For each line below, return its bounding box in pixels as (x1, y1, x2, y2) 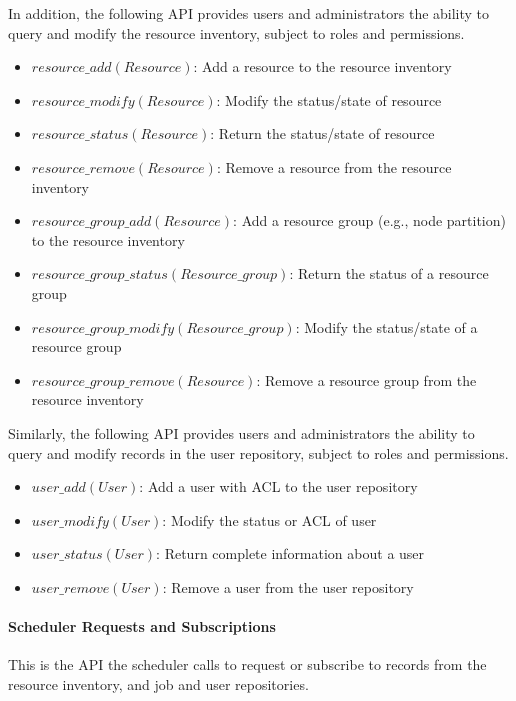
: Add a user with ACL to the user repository (139, 476, 418, 497)
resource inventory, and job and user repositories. (8, 673, 309, 694)
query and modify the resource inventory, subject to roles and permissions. (8, 22, 465, 43)
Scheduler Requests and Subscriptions (8, 616, 276, 637)
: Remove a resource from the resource (216, 156, 452, 177)
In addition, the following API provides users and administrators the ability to (8, 3, 490, 23)
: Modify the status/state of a (295, 316, 478, 337)
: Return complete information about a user (156, 543, 425, 564)
